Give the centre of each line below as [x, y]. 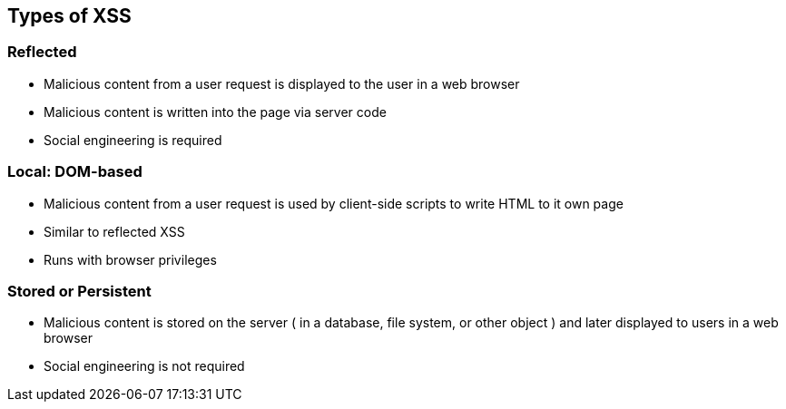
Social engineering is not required [144, 366]
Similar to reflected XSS [114, 231]
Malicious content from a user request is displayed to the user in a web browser [282, 83]
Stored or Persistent [79, 291]
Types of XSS [69, 16]
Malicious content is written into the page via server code [215, 112]
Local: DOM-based [75, 172]
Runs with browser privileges [130, 259]
